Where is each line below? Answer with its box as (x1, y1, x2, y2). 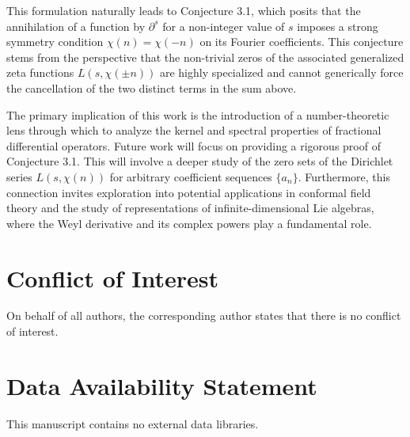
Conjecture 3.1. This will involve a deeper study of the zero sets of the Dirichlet (6, 153, 393, 169)
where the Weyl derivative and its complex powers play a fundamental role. (6, 215, 372, 231)
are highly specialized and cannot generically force (159, 64, 404, 81)
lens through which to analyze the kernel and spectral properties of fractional (6, 122, 382, 139)
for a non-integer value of (162, 17, 285, 34)
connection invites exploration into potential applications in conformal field (6, 184, 371, 200)
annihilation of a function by (6, 17, 146, 34)
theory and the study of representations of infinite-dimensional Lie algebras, (6, 199, 374, 216)
